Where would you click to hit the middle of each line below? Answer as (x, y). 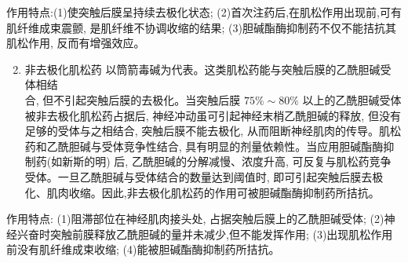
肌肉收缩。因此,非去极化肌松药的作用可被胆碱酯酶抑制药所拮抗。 (213, 192)
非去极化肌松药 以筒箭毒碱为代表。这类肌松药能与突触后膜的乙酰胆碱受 (208, 69)
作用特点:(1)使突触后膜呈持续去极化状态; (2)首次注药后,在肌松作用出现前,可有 (204, 12)
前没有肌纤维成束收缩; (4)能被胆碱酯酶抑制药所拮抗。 (143, 249)
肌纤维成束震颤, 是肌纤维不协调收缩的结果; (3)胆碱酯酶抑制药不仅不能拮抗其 (201, 27)
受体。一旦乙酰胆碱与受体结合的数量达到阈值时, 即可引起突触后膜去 (199, 176)
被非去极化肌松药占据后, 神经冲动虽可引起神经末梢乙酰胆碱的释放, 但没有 (213, 115)
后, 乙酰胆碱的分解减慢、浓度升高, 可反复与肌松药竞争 (253, 161)
